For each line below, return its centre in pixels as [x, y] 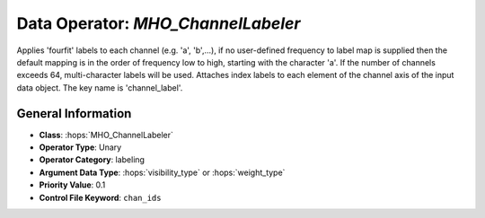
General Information [74, 113]
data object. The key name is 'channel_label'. [100, 87]
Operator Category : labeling [92, 160]
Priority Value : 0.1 [72, 185]
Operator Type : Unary [80, 147]
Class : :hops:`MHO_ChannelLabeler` [106, 135]
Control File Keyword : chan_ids [100, 197]
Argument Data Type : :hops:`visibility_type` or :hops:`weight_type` [162, 172]
